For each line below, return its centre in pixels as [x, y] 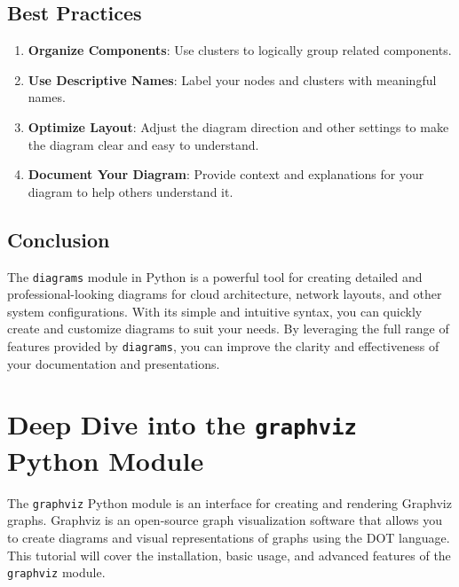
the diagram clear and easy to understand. [143, 144]
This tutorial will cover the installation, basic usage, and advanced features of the [229, 555]
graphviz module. [56, 572]
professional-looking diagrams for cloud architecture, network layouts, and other [225, 294]
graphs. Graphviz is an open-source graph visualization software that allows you [225, 520]
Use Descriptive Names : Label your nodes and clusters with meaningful [232, 79]
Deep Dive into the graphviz [182, 424]
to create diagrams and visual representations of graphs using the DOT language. [229, 537]
